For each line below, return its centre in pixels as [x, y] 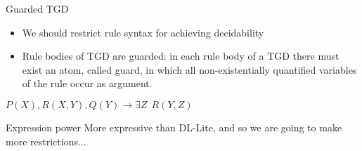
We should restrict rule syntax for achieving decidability [143, 32]
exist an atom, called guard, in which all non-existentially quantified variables [189, 69]
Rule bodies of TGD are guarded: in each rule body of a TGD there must [181, 56]
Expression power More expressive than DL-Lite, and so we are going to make [174, 127]
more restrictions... [46, 141]
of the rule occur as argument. [87, 83]
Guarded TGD [37, 8]
